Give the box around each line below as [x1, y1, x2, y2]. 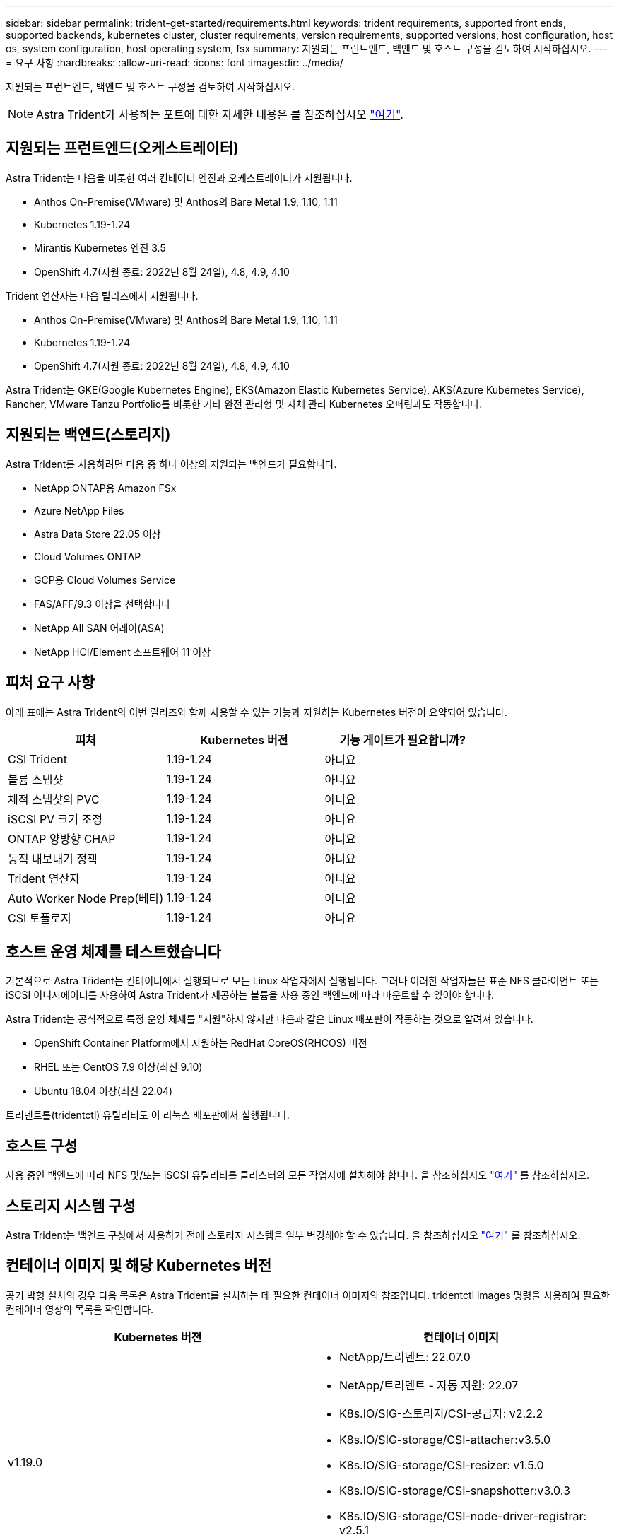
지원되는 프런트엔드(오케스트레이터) [6, 139, 239, 158]
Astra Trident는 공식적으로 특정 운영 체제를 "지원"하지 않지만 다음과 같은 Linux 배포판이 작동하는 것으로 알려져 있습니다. [6, 1013, 533, 1025]
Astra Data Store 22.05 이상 [34, 527, 161, 540]
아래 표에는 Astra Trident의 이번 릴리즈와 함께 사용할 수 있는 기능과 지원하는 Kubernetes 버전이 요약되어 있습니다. [6, 705, 507, 718]
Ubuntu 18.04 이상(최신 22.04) [34, 1085, 173, 1098]
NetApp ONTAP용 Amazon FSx [34, 481, 177, 494]
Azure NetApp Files [34, 504, 124, 517]
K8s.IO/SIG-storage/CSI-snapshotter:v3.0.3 [339, 1483, 570, 1498]
